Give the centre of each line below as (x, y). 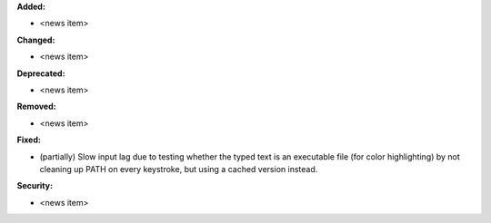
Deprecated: (41, 73)
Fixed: (29, 140)
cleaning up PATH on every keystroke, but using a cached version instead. (179, 169)
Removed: (36, 107)
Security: (35, 186)
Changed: (36, 40)
